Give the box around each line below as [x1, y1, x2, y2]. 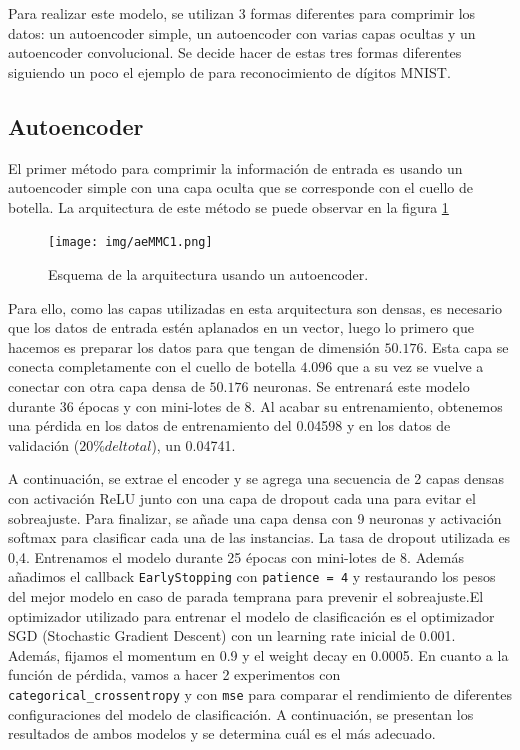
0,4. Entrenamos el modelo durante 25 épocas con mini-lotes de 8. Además [8, 546, 464, 567]
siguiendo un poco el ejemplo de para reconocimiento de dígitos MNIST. [8, 61, 451, 82]
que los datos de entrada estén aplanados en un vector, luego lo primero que [8, 317, 474, 338]
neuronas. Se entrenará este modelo [253, 375, 470, 396]
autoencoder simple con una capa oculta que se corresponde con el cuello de [8, 177, 474, 198]
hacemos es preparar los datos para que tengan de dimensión [8, 336, 380, 357]
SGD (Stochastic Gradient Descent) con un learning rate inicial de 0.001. [8, 625, 456, 646]
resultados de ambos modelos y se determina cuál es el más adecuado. [8, 723, 436, 744]
